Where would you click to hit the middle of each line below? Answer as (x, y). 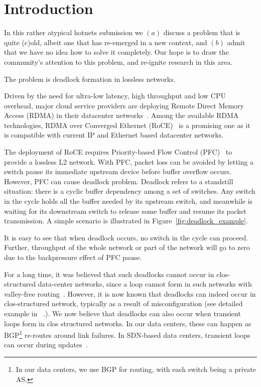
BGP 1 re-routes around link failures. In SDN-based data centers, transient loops (127, 334)
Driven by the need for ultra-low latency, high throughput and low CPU (115, 96)
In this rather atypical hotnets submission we (74, 32)
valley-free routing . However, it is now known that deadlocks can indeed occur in (130, 293)
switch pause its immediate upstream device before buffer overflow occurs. (118, 171)
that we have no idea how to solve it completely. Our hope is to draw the (116, 52)
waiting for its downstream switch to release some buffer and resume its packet (125, 211)
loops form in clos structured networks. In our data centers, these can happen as (128, 323)
